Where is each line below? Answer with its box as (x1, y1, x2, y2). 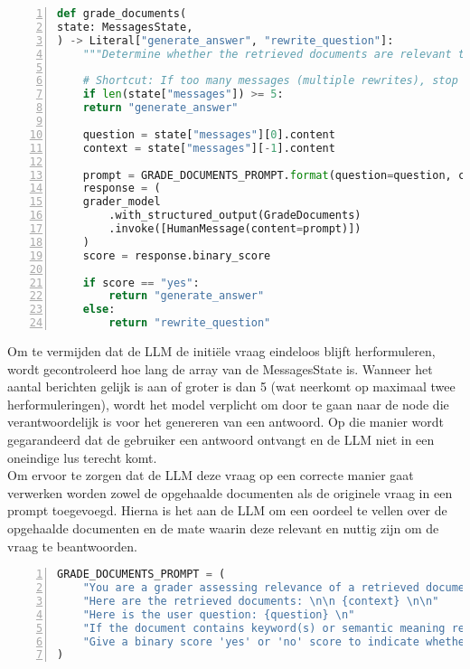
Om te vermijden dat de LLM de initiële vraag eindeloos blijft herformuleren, (7, 342, 436, 360)
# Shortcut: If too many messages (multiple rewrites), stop (82, 74, 458, 88)
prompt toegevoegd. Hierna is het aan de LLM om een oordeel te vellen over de (7, 501, 447, 520)
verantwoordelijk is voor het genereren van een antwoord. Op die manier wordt (7, 412, 444, 431)
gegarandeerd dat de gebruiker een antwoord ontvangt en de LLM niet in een (7, 429, 435, 448)
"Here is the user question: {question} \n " (82, 608, 355, 621)
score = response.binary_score (82, 249, 271, 262)
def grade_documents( (57, 7, 187, 20)
